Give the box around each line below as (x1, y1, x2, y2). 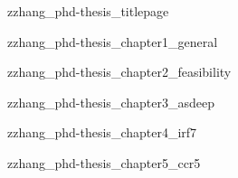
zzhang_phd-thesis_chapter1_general (7, 32, 218, 51)
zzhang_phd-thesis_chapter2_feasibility (7, 62, 232, 81)
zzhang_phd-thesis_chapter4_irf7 (7, 123, 197, 142)
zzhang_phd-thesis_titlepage (7, 2, 169, 20)
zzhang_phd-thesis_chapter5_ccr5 (7, 153, 201, 172)
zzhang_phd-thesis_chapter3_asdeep (7, 92, 214, 111)
